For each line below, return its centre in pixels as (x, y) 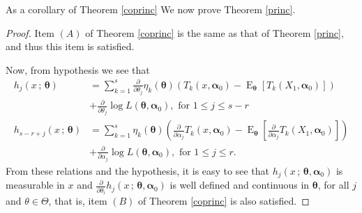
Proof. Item (30, 32)
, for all (333, 185)
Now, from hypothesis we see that (78, 69)
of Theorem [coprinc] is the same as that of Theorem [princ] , (214, 32)
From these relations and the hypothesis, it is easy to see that (137, 170)
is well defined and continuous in (240, 185)
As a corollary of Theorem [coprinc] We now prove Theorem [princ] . (151, 9)
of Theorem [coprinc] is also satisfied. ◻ (224, 201)
